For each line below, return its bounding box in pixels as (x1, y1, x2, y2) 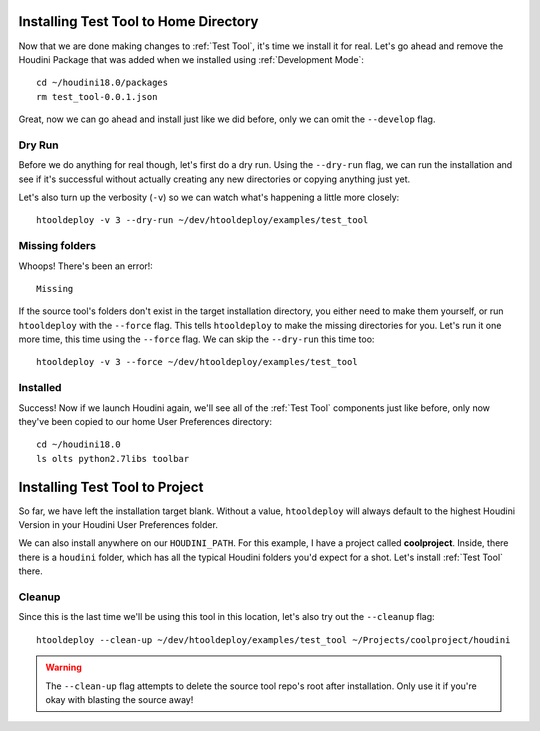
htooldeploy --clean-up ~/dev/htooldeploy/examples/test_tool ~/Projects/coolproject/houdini (36, 634, 511, 645)
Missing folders (18, 239, 97, 253)
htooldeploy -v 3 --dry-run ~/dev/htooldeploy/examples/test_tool (36, 215, 369, 226)
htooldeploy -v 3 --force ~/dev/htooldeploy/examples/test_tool (36, 356, 359, 368)
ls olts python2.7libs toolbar (36, 453, 190, 464)
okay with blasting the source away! (45, 693, 194, 705)
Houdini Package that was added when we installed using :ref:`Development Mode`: (18, 53, 365, 65)
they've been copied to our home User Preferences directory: (18, 416, 272, 428)
